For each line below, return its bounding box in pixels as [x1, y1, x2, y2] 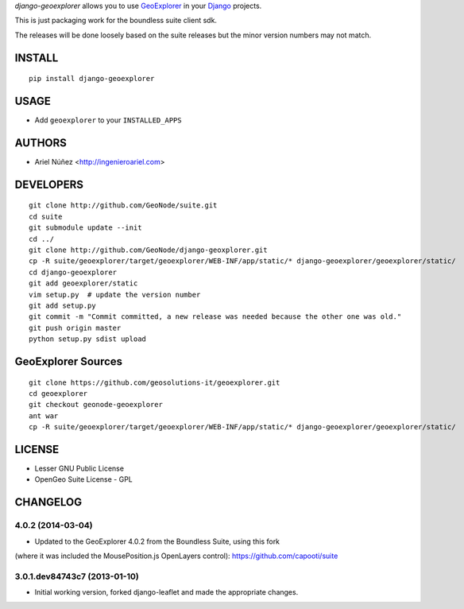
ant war [29, 411, 59, 421]
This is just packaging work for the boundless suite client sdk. [14, 16, 218, 25]
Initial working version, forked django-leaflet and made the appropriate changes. [34, 588, 299, 597]
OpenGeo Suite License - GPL [34, 475, 133, 484]
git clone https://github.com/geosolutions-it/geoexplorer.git [29, 378, 280, 387]
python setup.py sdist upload [29, 335, 147, 343]
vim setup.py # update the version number [29, 290, 201, 299]
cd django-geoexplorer [29, 267, 118, 277]
